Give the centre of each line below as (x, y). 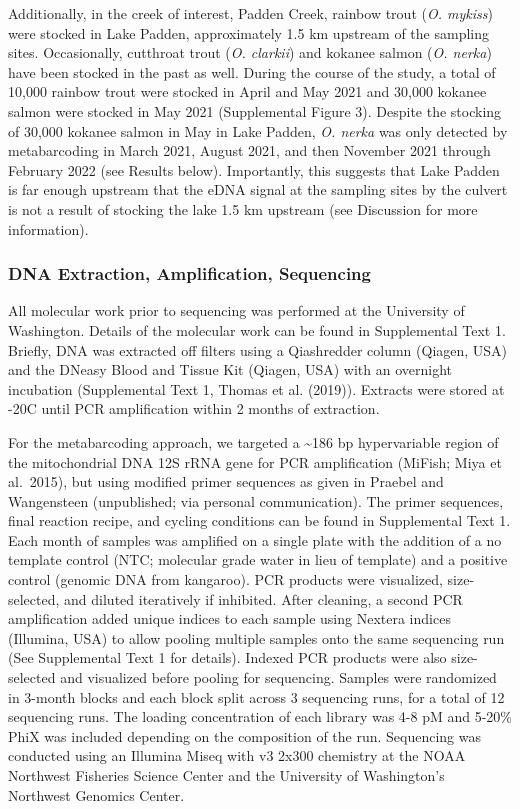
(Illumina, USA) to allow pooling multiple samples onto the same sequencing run (256, 637)
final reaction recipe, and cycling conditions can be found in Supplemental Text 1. (259, 520)
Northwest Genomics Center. (96, 794)
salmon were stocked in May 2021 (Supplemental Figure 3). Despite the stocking (255, 110)
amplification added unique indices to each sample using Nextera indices (229, 618)
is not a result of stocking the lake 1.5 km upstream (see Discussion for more (243, 208)
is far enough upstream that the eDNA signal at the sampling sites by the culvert (258, 189)
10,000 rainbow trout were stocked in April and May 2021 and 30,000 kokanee (247, 91)
